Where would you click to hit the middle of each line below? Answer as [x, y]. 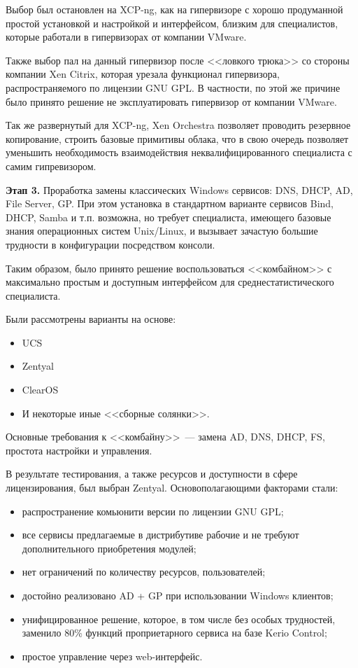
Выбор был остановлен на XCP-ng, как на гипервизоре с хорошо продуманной [174, 9]
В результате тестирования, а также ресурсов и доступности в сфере [152, 474]
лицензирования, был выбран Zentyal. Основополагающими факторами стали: [172, 488]
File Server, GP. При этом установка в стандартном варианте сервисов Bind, [170, 203]
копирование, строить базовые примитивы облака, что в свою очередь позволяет [177, 138]
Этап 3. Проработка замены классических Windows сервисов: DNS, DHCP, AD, [179, 189]
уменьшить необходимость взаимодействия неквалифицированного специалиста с [179, 152]
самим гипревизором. [51, 166]
